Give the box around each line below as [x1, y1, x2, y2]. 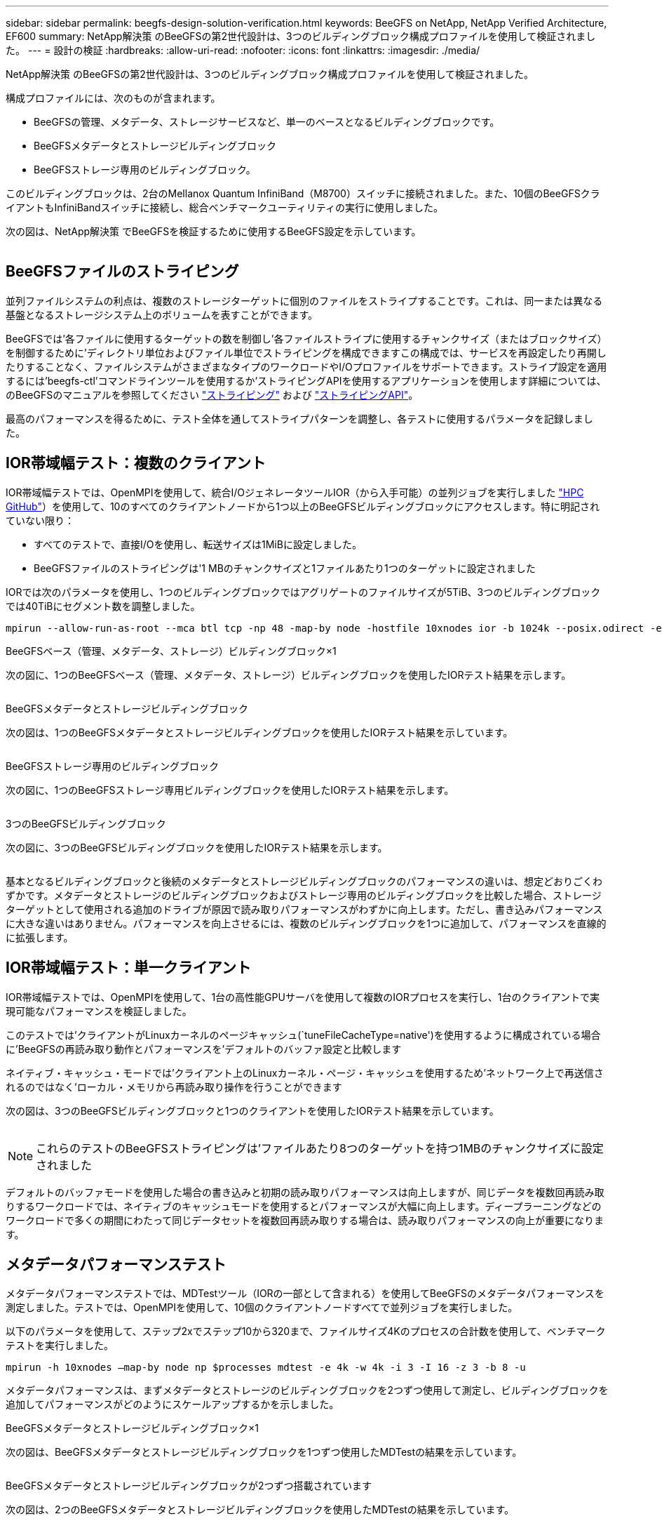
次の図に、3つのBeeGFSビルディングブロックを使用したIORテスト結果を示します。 [6, 841, 388, 854]
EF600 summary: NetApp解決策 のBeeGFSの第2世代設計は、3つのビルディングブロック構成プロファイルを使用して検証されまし [6, 30, 596, 42]
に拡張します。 [6, 931, 74, 943]
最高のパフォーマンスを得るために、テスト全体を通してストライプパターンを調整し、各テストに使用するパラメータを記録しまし [6, 412, 593, 425]
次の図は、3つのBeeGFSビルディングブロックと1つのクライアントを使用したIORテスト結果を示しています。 [6, 1104, 499, 1117]
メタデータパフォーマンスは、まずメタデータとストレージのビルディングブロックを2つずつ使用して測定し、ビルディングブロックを [6, 1384, 609, 1397]
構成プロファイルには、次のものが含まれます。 [6, 92, 221, 104]
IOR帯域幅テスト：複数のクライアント [6, 454, 266, 472]
